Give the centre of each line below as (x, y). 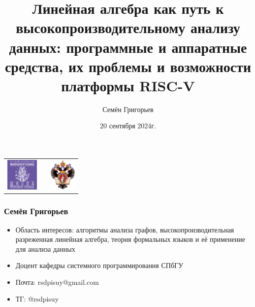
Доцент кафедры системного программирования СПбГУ (99, 265)
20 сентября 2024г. (128, 126)
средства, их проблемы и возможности (128, 66)
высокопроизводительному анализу (128, 27)
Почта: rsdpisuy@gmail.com (57, 282)
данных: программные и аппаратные (128, 47)
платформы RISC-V (128, 85)
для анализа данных (45, 249)
